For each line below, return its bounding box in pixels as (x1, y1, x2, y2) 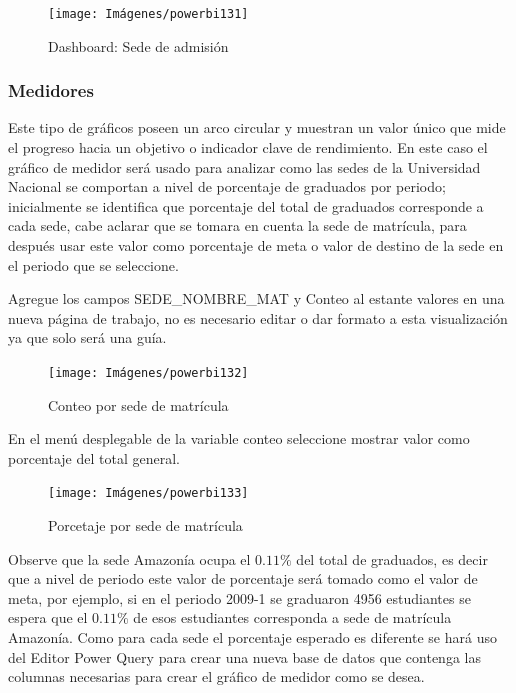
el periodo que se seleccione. (8, 254, 179, 275)
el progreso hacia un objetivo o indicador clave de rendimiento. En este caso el (8, 137, 488, 158)
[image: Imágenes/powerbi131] (48, 7, 249, 21)
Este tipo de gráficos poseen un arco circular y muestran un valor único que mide (8, 117, 506, 138)
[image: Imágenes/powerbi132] (48, 366, 249, 380)
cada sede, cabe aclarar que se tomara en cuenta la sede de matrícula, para (8, 215, 467, 236)
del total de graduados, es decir (296, 548, 488, 569)
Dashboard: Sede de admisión (48, 35, 229, 56)
